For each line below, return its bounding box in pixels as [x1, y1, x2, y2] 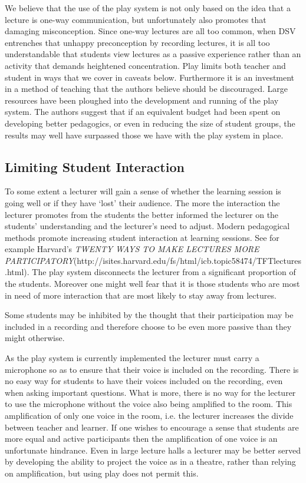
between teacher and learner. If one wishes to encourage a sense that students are [5, 421, 299, 433]
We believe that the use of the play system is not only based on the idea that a [5, 2, 291, 14]
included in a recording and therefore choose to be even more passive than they [5, 320, 292, 332]
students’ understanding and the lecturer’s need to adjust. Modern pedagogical [5, 220, 290, 232]
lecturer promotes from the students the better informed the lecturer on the [5, 208, 279, 220]
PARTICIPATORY [5, 254, 74, 266]
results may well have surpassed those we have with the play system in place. [5, 128, 284, 141]
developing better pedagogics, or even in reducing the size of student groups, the [5, 117, 295, 129]
